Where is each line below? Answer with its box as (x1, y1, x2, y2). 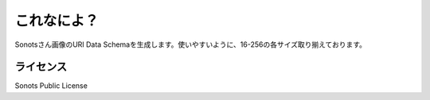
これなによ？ (14, 12, 100, 29)
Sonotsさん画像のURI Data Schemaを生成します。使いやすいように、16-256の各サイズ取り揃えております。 (14, 40, 366, 49)
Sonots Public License (14, 81, 88, 90)
